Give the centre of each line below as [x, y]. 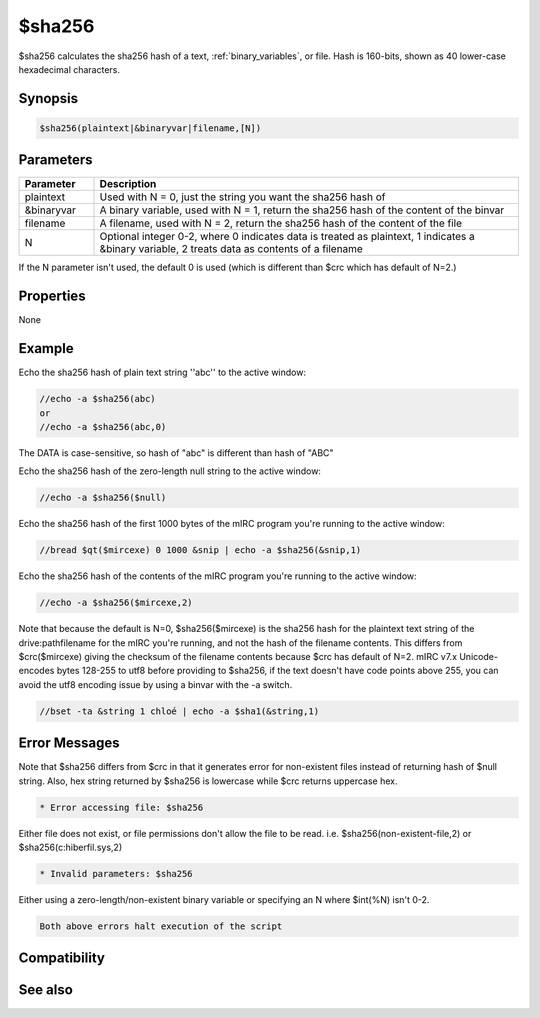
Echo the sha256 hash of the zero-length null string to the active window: [170, 471]
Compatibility [61, 958]
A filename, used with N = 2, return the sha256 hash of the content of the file [281, 223]
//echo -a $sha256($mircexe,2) [116, 603]
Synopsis [48, 98]
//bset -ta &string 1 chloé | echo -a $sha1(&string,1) [179, 711]
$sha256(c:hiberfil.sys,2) [70, 847]
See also [46, 990]
